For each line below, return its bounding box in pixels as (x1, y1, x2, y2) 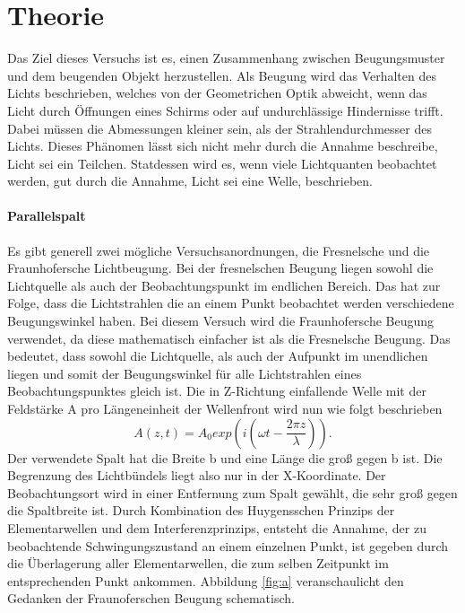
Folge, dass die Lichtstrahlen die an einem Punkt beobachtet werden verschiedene (7, 293, 454, 312)
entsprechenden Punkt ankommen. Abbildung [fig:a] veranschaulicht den (7, 571, 404, 590)
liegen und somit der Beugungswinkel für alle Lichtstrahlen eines (7, 363, 362, 382)
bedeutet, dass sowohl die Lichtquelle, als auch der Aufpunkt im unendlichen (7, 346, 428, 365)
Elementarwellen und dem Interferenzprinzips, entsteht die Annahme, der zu (7, 518, 426, 537)
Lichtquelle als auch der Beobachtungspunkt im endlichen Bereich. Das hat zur (7, 276, 441, 294)
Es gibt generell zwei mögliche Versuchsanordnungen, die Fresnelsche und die (7, 241, 430, 259)
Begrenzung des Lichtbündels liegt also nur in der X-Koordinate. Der (7, 466, 386, 485)
